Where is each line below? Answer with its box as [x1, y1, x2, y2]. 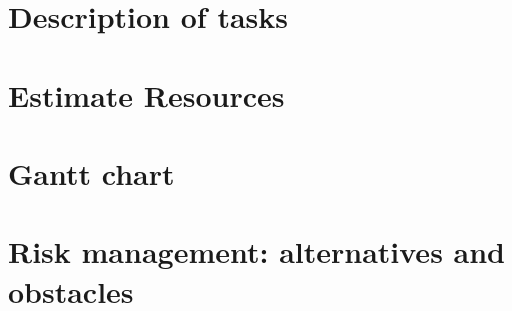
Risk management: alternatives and [8, 231, 506, 272]
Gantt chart [8, 152, 175, 193]
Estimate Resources [8, 74, 285, 115]
